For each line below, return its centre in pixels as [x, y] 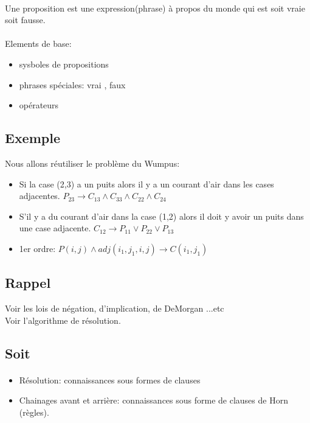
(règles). [34, 412]
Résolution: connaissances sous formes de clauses [110, 379]
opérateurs [39, 105]
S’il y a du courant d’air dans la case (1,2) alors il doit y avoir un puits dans [161, 216]
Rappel [28, 283]
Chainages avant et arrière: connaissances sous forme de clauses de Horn [153, 400]
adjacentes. [40, 196]
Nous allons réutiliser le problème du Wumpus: [92, 163]
